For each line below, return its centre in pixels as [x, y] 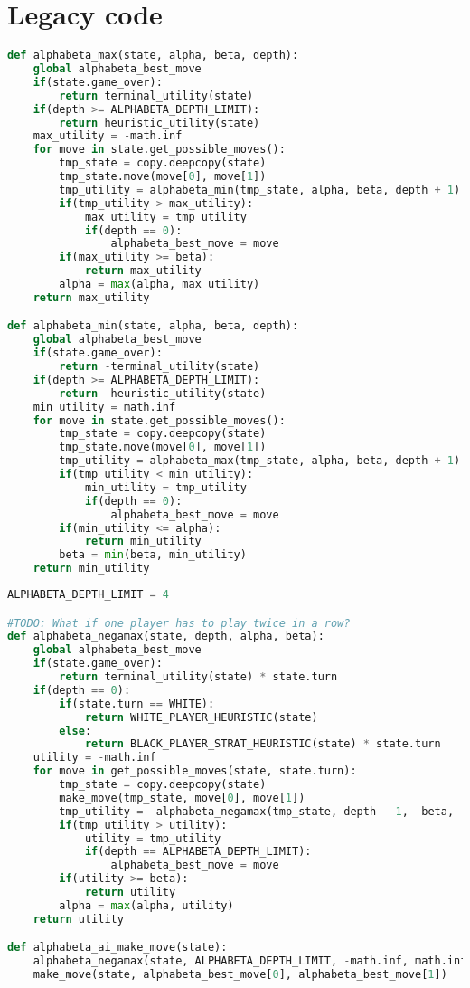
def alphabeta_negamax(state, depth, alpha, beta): [166, 636]
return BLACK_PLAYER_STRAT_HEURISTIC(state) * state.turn [263, 744]
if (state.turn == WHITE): [137, 703]
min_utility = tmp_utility [165, 487]
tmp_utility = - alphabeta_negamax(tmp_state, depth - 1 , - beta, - [263, 811]
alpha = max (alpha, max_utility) [160, 284]
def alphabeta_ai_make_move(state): [117, 948]
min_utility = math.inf [104, 407]
